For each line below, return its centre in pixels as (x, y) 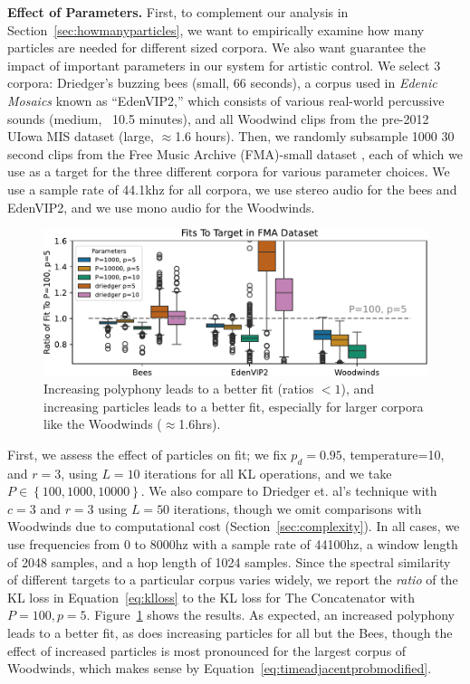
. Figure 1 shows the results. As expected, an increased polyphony (270, 615)
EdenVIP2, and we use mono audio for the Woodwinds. (161, 207)
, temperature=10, (393, 454)
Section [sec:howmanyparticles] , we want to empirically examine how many (216, 29)
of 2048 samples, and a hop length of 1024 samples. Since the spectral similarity (229, 561)
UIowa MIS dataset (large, (81, 136)
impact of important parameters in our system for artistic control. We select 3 (224, 65)
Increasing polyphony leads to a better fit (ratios (179, 389)
